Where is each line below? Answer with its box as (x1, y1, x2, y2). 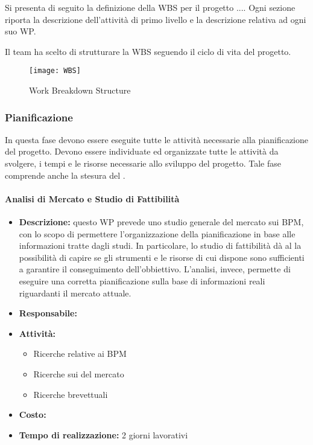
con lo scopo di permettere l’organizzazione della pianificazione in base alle (19, 227, 296, 240)
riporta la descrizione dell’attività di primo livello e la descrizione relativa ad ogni (5, 13, 306, 25)
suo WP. (5, 25, 36, 37)
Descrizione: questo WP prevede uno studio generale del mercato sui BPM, (19, 216, 304, 228)
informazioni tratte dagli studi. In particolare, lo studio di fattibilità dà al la (19, 239, 302, 252)
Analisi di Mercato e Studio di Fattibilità (5, 192, 180, 205)
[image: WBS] (29, 66, 81, 75)
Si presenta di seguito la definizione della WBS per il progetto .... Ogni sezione (5, 1, 296, 13)
